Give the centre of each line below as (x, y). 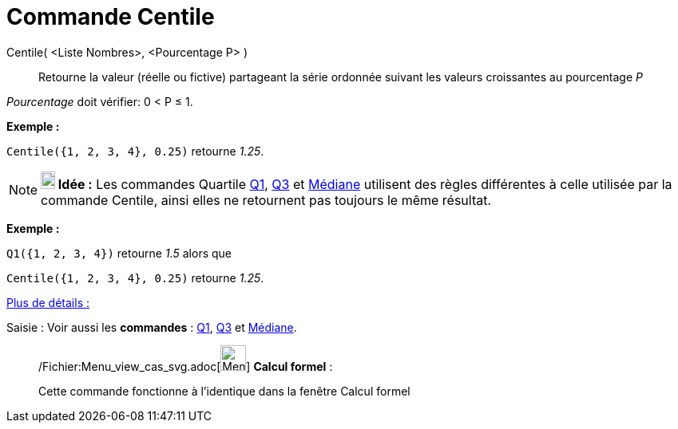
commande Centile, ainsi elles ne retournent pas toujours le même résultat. (266, 200)
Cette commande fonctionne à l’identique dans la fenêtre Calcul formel (224, 391)
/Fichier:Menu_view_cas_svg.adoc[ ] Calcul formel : (186, 366)
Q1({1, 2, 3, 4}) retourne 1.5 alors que (119, 253)
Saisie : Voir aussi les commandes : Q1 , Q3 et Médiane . (152, 327)
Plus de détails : (48, 302)
